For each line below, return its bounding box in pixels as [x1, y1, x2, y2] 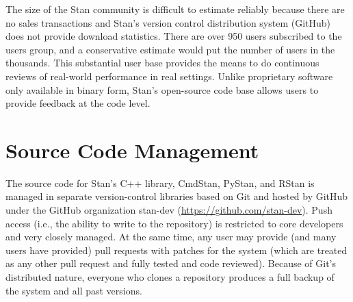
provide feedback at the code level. [5, 96, 151, 110]
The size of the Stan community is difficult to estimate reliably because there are [5, 2, 345, 16]
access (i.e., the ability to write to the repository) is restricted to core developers [5, 216, 343, 230]
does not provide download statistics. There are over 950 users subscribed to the [5, 29, 342, 43]
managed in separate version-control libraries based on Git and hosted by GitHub [5, 189, 348, 203]
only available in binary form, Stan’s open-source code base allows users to [5, 82, 319, 97]
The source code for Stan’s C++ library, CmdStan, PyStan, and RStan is [5, 175, 315, 190]
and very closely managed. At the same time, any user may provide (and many [5, 229, 337, 244]
